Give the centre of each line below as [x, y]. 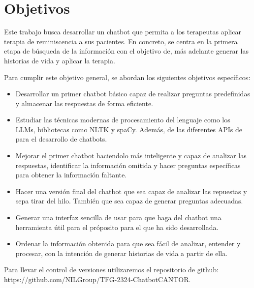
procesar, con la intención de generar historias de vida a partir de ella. [122, 253]
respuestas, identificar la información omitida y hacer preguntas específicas [128, 165]
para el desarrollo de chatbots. [61, 139]
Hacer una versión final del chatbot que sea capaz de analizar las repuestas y [131, 191]
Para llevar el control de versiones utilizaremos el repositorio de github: [111, 270]
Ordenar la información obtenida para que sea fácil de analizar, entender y [128, 244]
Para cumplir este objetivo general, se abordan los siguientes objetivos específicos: [127, 77]
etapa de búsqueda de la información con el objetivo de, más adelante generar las [126, 51]
